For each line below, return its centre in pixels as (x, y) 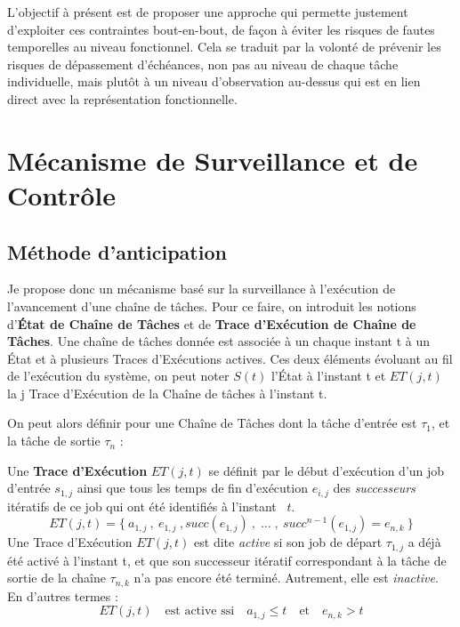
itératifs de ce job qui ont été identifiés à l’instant (142, 506)
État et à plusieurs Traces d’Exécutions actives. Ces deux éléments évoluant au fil (230, 358)
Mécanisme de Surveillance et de (213, 160)
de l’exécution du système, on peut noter (118, 376)
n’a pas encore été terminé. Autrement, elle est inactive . (286, 578)
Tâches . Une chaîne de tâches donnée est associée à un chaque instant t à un (219, 341)
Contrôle (61, 194)
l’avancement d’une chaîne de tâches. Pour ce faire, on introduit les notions (212, 305)
